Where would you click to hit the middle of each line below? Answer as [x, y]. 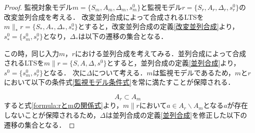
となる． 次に [65, 72]
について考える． [119, 72]
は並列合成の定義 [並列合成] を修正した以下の [176, 115]
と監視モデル [161, 7]
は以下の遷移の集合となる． [123, 36]
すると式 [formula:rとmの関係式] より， [64, 105]
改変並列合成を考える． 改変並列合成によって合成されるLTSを [104, 17]
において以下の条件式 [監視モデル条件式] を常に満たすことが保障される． [119, 82]
